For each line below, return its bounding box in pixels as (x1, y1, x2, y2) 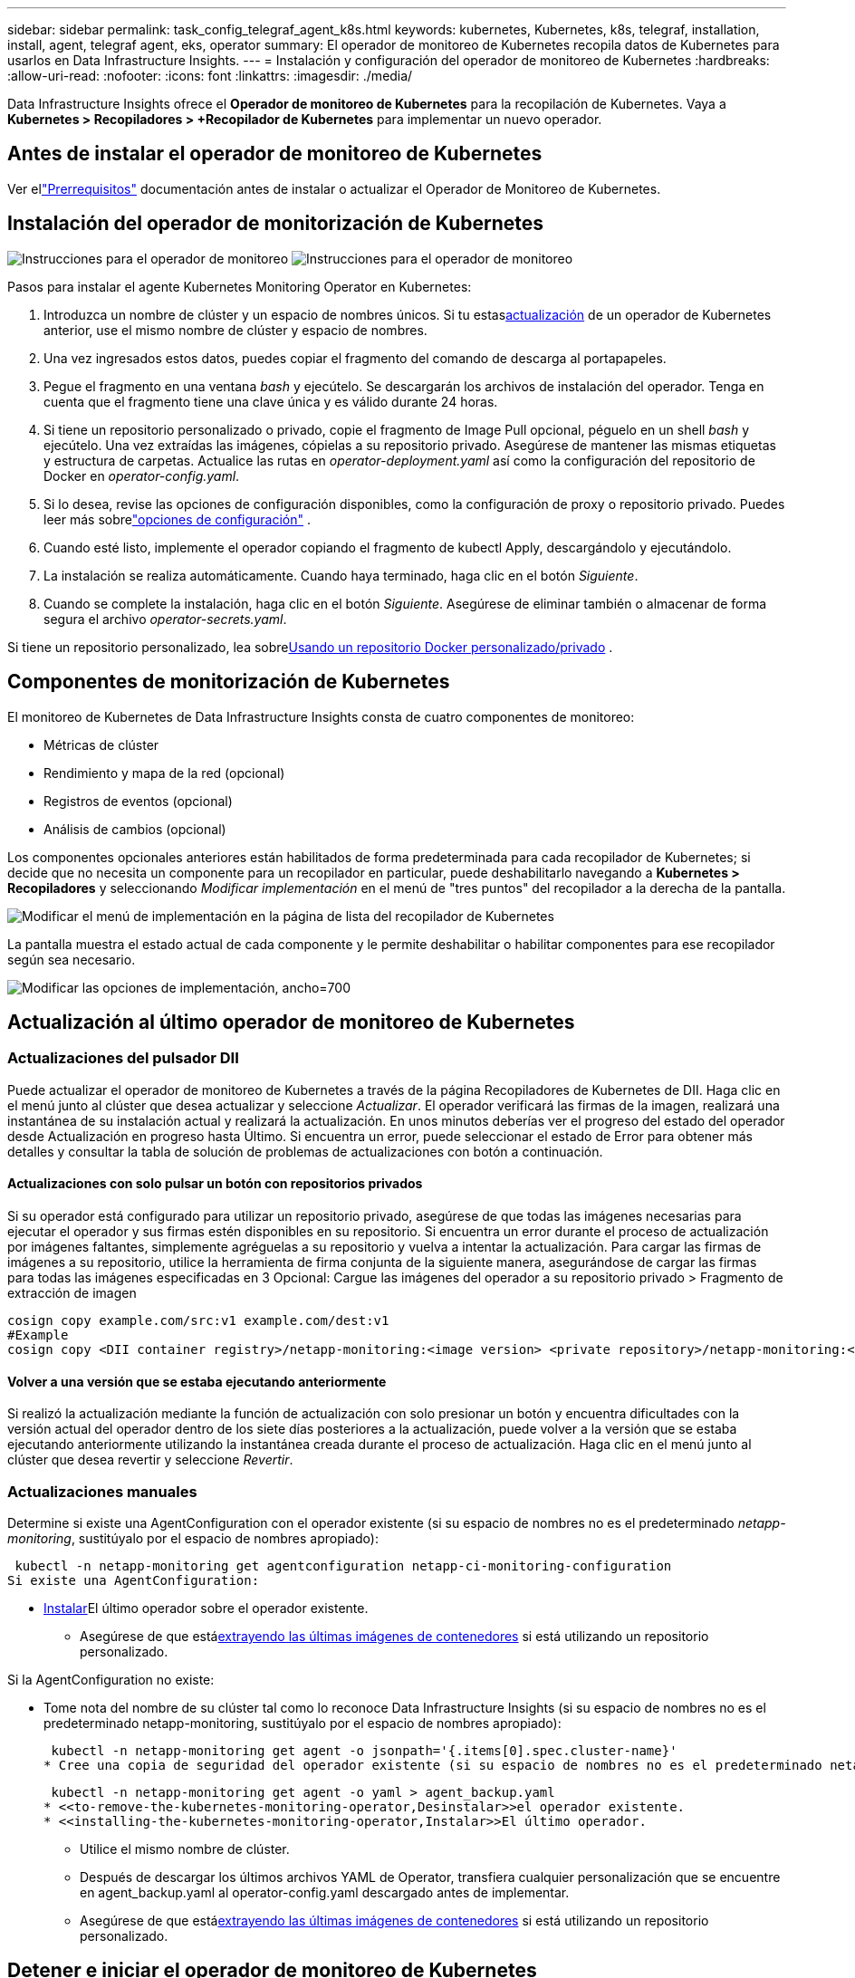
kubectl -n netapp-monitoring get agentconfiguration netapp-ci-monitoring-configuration (14, 1558, 672, 1573)
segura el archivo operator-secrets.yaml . (43, 610, 287, 627)
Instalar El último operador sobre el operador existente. (43, 1599, 369, 1616)
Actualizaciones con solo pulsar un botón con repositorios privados (7, 1176, 423, 1192)
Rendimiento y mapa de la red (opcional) (43, 764, 285, 781)
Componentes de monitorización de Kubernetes (7, 670, 450, 694)
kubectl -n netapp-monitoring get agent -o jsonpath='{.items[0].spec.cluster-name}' (51, 1743, 677, 1758)
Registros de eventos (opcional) (43, 792, 233, 809)
